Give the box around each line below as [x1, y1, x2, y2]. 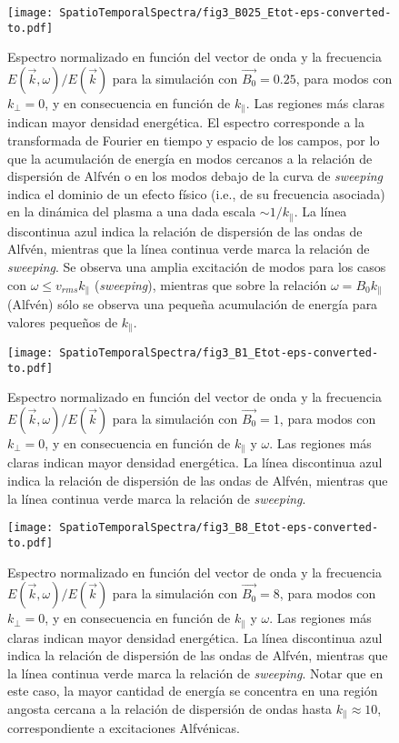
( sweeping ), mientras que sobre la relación [94, 275, 327, 294]
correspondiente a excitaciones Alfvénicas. [7, 718, 240, 738]
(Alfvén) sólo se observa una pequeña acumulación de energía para [7, 295, 378, 314]
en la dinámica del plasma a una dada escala [7, 202, 256, 221]
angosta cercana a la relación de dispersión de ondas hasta [7, 698, 333, 718]
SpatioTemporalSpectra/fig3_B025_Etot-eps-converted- [59, 6, 392, 19]
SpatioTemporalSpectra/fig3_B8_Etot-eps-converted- [59, 521, 379, 535]
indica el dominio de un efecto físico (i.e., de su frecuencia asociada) [7, 184, 385, 203]
